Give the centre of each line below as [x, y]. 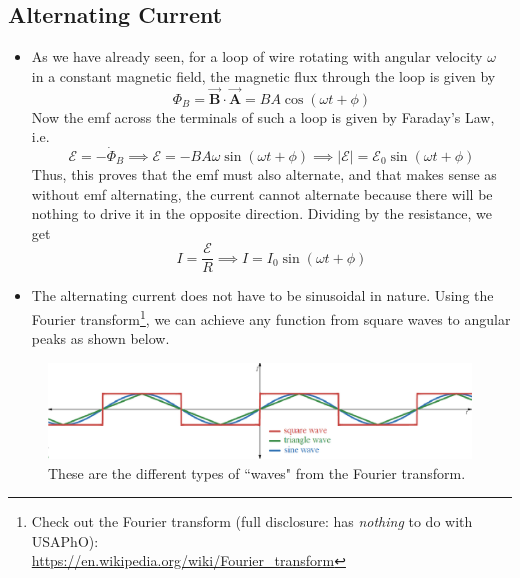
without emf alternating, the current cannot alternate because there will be [262, 193]
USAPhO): [65, 540]
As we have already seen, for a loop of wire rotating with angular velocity [257, 56]
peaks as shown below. [100, 338]
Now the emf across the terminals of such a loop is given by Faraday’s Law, [263, 116]
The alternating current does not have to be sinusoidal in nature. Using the [262, 295]
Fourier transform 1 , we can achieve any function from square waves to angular [271, 317]
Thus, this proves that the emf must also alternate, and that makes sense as [264, 174]
